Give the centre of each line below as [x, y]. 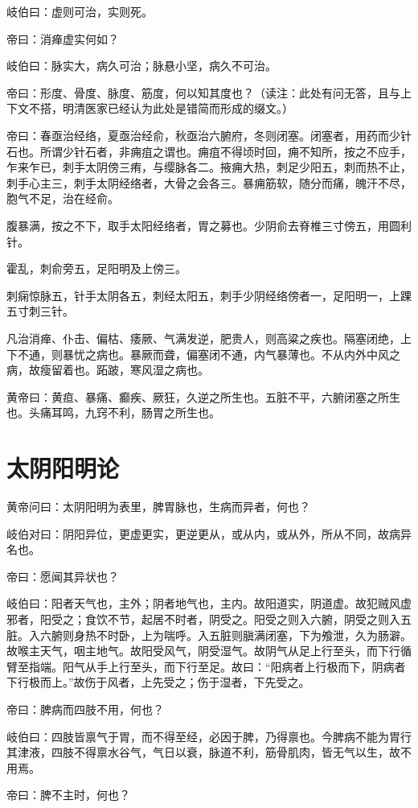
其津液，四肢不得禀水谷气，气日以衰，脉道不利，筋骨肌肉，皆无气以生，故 [203, 752]
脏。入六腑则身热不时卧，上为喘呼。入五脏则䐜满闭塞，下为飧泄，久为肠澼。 [209, 635]
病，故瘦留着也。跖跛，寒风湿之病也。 [108, 370]
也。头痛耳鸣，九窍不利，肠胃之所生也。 [113, 412]
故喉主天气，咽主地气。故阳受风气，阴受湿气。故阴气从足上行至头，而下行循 [209, 651]
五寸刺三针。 [40, 311]
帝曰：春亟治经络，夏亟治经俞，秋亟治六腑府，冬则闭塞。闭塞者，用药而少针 [209, 135]
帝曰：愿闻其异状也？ [63, 576]
